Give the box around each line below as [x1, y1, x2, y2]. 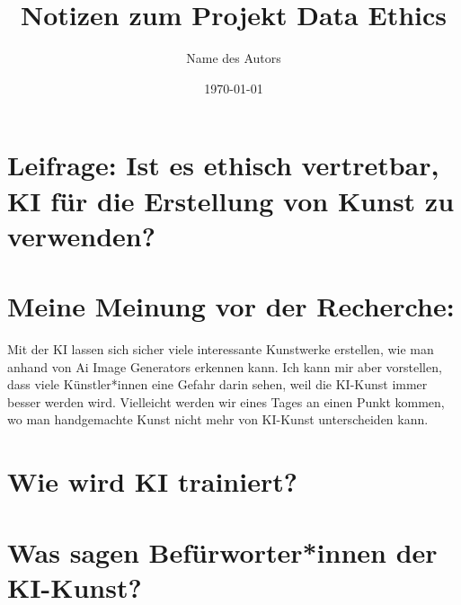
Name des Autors [186, 49, 281, 67]
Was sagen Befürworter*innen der [7, 533, 438, 570]
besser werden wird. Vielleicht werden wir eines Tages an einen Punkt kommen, [7, 392, 445, 411]
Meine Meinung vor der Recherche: [7, 288, 455, 325]
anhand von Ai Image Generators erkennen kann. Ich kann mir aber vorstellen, [7, 357, 442, 376]
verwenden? [7, 217, 155, 254]
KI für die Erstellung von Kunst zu [7, 182, 455, 218]
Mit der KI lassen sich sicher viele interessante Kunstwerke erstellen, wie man [7, 340, 434, 358]
